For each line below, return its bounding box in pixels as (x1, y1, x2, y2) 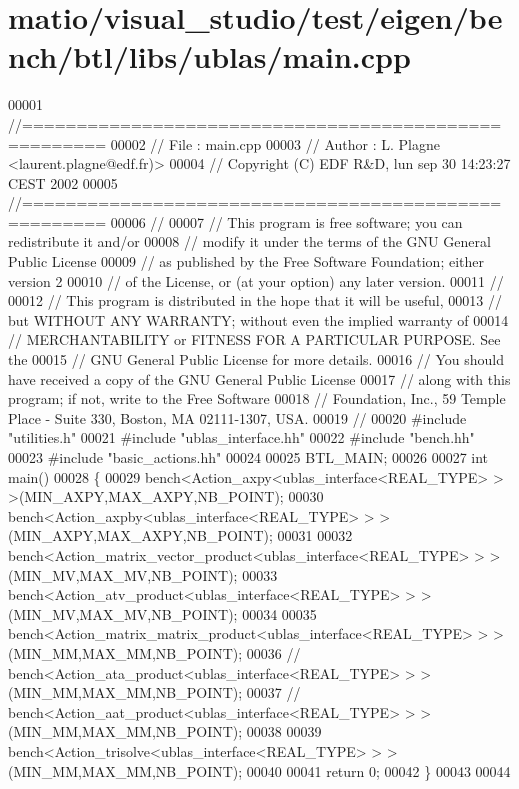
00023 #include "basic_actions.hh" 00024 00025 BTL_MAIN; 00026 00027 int (8, 447, 489, 467)
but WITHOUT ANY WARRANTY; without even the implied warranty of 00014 (8, 309, 509, 330)
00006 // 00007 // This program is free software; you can (110, 211, 463, 232)
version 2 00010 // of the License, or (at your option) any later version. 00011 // (8, 270, 504, 291)
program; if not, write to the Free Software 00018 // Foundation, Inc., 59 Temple (8, 388, 506, 409)
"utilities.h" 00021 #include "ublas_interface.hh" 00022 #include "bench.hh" (8, 427, 475, 448)
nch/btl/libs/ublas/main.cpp (8, 36, 411, 77)
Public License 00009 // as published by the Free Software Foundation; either (8, 251, 484, 272)
